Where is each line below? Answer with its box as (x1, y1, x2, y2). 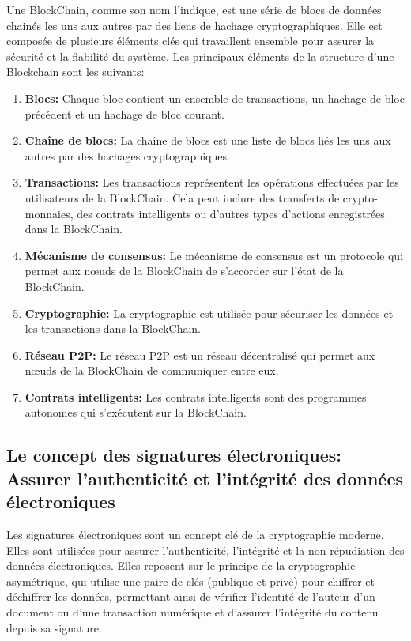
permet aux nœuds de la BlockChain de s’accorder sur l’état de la (25, 262, 344, 279)
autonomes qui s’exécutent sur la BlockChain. (25, 404, 247, 420)
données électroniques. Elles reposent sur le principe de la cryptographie (6, 557, 356, 574)
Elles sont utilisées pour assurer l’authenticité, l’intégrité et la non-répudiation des (6, 541, 405, 558)
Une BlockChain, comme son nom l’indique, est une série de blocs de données (6, 2, 382, 17)
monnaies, (25, 205, 74, 221)
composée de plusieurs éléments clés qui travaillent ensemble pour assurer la (6, 32, 375, 49)
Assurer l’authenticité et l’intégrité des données (6, 466, 404, 490)
